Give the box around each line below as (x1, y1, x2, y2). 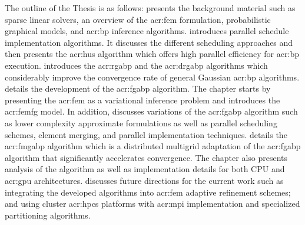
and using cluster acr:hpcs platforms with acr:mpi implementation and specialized (5, 197, 300, 210)
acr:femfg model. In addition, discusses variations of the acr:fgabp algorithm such (5, 105, 298, 117)
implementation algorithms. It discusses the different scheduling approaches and (5, 36, 293, 48)
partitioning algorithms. (5, 209, 91, 221)
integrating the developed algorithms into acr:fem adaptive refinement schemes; (5, 186, 291, 198)
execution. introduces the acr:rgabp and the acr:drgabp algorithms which (5, 59, 268, 71)
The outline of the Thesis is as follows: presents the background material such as (5, 2, 296, 14)
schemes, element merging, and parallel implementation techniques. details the (5, 128, 287, 140)
